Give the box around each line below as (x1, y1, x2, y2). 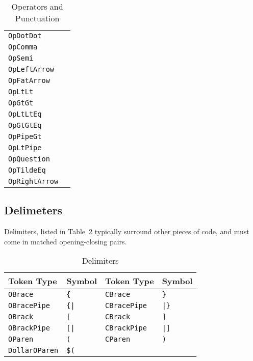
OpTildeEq (8, 166, 46, 174)
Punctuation (15, 12, 60, 24)
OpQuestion (8, 155, 50, 163)
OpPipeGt (8, 132, 42, 141)
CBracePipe (105, 301, 147, 310)
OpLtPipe (8, 144, 42, 152)
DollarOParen (8, 346, 59, 355)
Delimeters (4, 202, 63, 218)
